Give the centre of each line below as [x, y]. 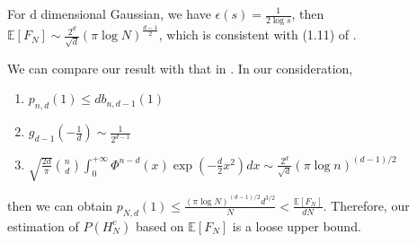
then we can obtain [60, 205]
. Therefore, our [366, 205]
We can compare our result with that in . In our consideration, [180, 68]
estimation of [43, 226]
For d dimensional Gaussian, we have [109, 13]
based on [160, 226]
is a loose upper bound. [297, 226]
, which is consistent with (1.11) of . [257, 35]
